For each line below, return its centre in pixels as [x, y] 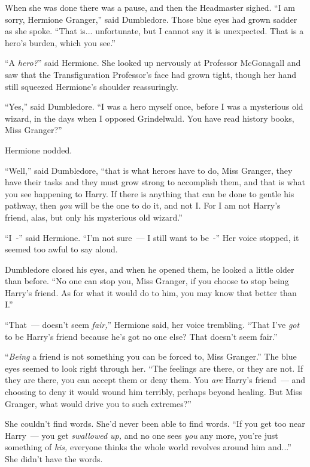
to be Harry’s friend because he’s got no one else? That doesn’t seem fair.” [141, 336]
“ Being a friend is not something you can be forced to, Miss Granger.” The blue [151, 356]
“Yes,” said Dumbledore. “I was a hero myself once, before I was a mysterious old [154, 106]
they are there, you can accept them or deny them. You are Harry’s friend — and [155, 380]
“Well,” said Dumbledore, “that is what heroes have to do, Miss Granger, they [149, 170]
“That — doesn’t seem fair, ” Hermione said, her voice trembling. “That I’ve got [152, 325]
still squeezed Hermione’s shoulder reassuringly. [92, 86]
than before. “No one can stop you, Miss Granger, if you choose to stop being [147, 281]
